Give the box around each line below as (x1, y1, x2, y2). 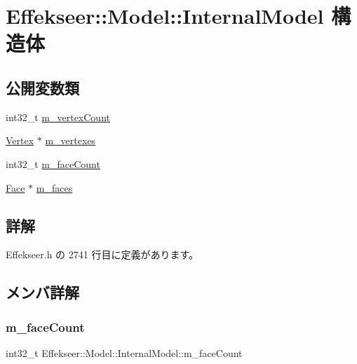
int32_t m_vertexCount (6, 109, 110, 124)
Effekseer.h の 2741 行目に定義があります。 (6, 247, 199, 262)
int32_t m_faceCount (6, 156, 100, 171)
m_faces (36, 180, 73, 195)
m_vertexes (45, 133, 96, 148)
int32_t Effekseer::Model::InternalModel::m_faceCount (6, 345, 243, 360)
